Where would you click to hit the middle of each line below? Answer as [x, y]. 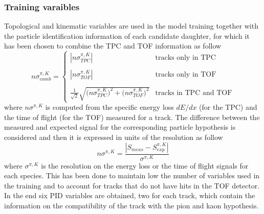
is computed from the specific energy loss [109, 107]
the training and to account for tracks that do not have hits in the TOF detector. [132, 185]
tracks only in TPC [185, 58]
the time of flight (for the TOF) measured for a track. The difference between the [132, 117]
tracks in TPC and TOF [194, 93]
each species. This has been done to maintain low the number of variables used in [132, 175]
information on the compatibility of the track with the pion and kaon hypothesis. [131, 205]
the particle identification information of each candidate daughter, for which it [127, 35]
